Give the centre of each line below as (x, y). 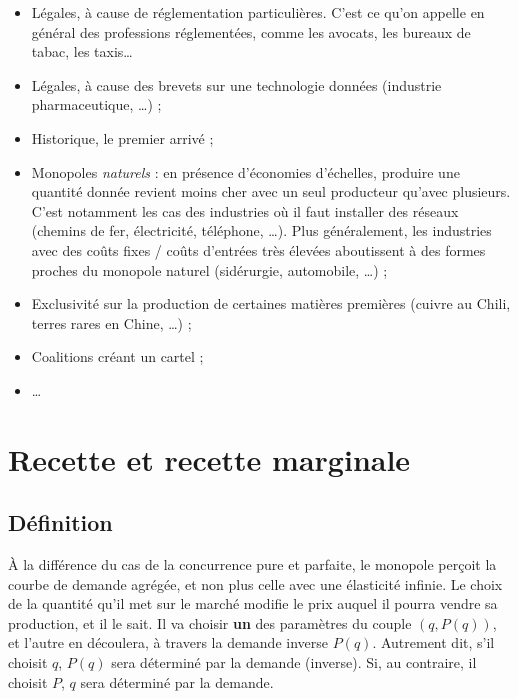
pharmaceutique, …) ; (96, 104)
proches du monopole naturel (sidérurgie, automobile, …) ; (209, 269)
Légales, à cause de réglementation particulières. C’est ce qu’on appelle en (258, 12)
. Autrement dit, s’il (433, 642)
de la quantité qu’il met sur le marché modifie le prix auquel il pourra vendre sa (253, 603)
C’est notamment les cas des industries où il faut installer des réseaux (245, 210)
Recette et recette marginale (209, 458)
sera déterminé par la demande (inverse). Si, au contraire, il (294, 662)
